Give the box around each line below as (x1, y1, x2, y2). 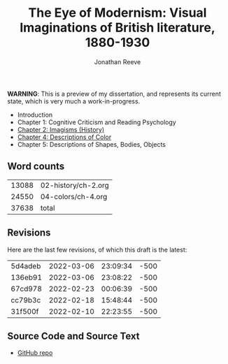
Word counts (7, 161, 65, 173)
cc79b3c (10, 295, 41, 305)
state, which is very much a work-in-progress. (7, 96, 141, 105)
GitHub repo (17, 349, 53, 357)
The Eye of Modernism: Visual (28, 5, 207, 21)
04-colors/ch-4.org (40, 191, 108, 201)
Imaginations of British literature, (20, 20, 215, 36)
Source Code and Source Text (7, 330, 140, 342)
